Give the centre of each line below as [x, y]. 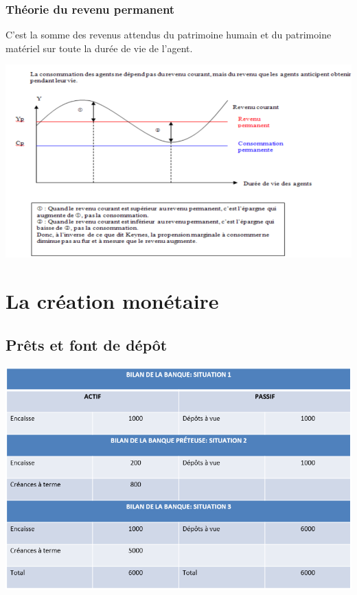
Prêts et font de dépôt [87, 344]
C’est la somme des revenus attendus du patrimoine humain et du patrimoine [169, 35]
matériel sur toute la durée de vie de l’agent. [99, 48]
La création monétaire [112, 301]
